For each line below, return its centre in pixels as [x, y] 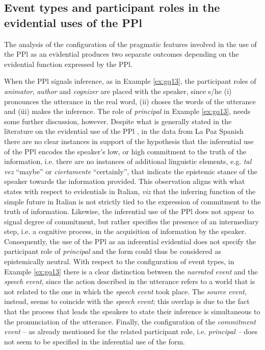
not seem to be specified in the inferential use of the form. [95, 341]
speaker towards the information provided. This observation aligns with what [125, 181]
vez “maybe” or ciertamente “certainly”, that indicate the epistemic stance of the [131, 171]
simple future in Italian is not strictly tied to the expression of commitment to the [132, 201]
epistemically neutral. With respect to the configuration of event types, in [119, 261]
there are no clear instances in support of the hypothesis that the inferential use [129, 141]
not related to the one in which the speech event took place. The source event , [125, 291]
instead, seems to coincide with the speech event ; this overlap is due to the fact [127, 301]
